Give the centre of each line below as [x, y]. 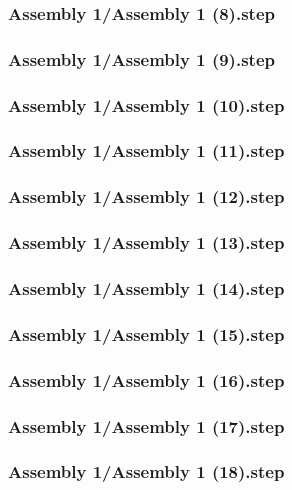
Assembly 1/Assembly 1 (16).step [146, 379]
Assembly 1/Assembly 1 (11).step [146, 150]
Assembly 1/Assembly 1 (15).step [146, 333]
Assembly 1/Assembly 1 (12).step [146, 196]
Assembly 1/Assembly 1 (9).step [141, 58]
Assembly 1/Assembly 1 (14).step [146, 287]
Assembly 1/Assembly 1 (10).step [146, 104]
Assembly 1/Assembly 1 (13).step [146, 242]
